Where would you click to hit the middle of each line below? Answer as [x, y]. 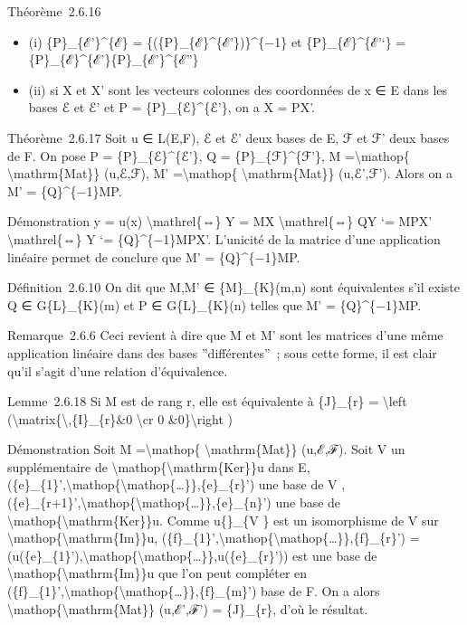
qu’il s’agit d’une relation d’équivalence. [118, 370]
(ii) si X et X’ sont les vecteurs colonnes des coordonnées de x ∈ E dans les [238, 89]
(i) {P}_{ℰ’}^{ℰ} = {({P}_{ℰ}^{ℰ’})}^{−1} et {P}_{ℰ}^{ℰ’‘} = [217, 41]
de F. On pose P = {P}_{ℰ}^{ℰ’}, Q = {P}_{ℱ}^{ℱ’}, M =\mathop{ [209, 155]
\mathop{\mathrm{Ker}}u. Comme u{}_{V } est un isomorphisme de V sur [223, 520]
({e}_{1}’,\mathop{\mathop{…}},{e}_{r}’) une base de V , [176, 484]
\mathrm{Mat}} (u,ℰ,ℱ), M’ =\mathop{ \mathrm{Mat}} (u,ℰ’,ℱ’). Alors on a [230, 173]
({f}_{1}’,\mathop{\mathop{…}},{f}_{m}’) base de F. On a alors [194, 591]
